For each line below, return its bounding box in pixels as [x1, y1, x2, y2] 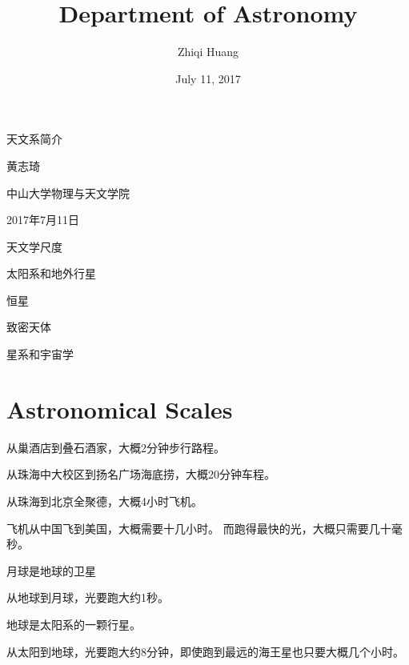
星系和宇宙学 [6, 346, 74, 363]
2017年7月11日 [6, 211, 79, 228]
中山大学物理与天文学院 [6, 184, 130, 201]
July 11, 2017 [175, 70, 241, 86]
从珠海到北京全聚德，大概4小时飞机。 [6, 492, 202, 509]
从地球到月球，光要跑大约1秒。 [6, 589, 169, 606]
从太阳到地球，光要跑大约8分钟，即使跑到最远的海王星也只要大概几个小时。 [6, 643, 404, 659]
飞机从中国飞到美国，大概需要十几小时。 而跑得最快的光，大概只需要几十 [6, 519, 391, 536]
